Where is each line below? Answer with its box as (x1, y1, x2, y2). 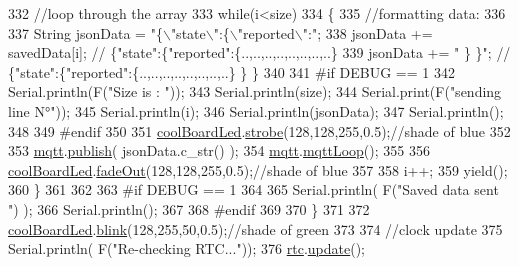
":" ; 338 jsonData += (302, 22, 433, 43)
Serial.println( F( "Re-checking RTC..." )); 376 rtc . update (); (8, 238, 365, 259)
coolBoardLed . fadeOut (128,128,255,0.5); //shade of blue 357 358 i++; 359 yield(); (8, 159, 508, 180)
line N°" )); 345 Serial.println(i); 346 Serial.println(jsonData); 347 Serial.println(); (8, 100, 504, 121)
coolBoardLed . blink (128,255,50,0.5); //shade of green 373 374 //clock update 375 (8, 218, 503, 239)
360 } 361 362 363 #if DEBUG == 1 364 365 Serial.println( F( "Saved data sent (8, 179, 499, 200)
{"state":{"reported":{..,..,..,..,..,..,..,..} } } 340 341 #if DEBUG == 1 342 (8, 61, 455, 82)
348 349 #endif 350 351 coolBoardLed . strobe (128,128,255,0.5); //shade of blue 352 (8, 120, 511, 141)
